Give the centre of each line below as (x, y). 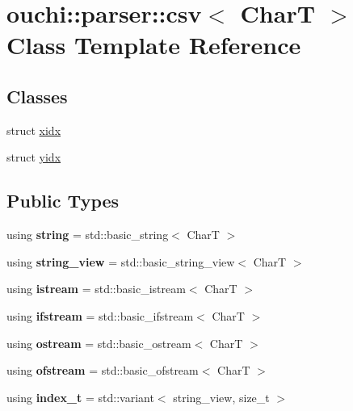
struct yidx (34, 157)
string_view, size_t (221, 397)
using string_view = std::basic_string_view (121, 261)
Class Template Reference (154, 45)
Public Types (63, 201)
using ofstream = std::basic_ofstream (103, 370)
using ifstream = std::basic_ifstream (100, 315)
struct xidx (34, 130)
